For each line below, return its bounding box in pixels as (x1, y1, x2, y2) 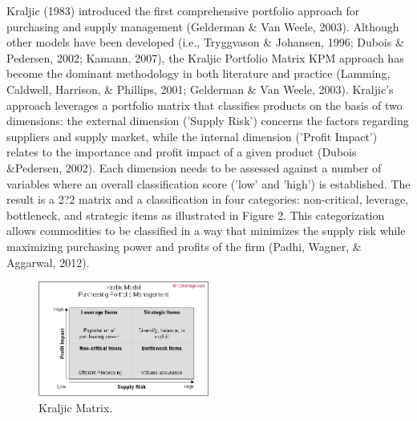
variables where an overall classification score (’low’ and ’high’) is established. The (6, 175, 411, 192)
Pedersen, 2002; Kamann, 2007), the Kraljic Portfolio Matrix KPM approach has (6, 49, 404, 66)
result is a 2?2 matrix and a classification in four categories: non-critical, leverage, (6, 191, 409, 208)
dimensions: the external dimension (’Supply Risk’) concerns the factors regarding (6, 112, 409, 129)
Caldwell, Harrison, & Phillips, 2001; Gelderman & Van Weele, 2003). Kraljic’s (6, 80, 394, 97)
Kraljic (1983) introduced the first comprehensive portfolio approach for (6, 2, 360, 18)
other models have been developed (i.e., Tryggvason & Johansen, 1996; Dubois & (6, 34, 404, 51)
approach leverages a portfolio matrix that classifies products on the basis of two (6, 96, 403, 113)
